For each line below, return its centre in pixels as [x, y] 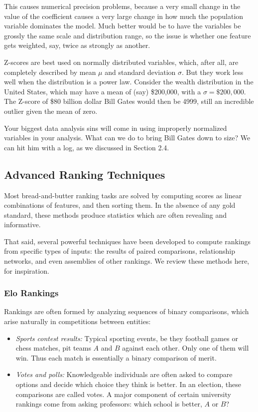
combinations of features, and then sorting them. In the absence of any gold [120, 205]
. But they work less [213, 72]
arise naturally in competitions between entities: [77, 321]
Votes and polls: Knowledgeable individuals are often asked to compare [124, 374]
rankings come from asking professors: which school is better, [109, 404]
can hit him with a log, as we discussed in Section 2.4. [87, 147]
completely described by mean [50, 72]
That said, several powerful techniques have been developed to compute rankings [128, 241]
